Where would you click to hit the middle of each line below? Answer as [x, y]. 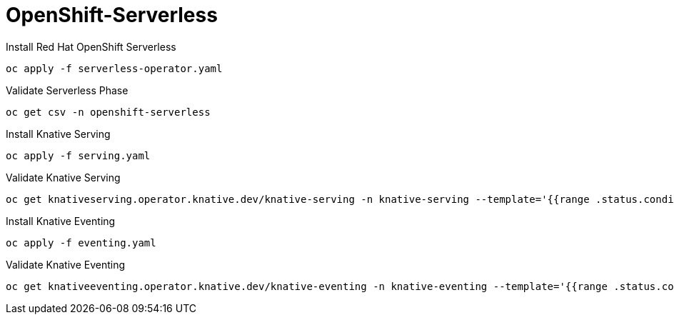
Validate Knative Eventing [66, 264]
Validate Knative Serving [63, 177]
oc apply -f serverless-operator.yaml [114, 68]
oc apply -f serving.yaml [78, 155]
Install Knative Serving [58, 134]
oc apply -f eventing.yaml [81, 242]
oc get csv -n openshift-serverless [108, 112]
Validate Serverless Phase [67, 90]
